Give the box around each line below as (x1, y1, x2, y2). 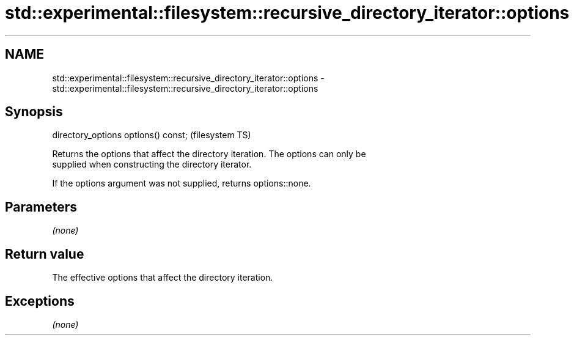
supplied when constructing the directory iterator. (52, 159, 252, 170)
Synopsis (5, 104, 63, 120)
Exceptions (5, 293, 75, 309)
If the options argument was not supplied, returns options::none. (52, 178, 311, 189)
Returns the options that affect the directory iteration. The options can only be (52, 149, 366, 160)
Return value (5, 246, 84, 262)
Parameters (5, 199, 77, 215)
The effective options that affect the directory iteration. (52, 272, 273, 283)
